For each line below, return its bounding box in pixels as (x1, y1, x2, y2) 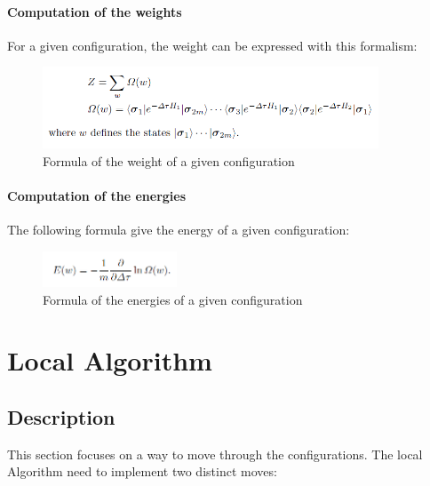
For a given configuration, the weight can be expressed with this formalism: (7, 36, 418, 54)
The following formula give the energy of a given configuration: (7, 220, 350, 239)
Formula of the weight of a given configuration (43, 151, 295, 170)
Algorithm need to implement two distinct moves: (7, 462, 277, 481)
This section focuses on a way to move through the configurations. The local (7, 444, 423, 463)
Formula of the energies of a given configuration (43, 290, 303, 308)
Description (7, 402, 115, 430)
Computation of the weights (7, 2, 182, 20)
